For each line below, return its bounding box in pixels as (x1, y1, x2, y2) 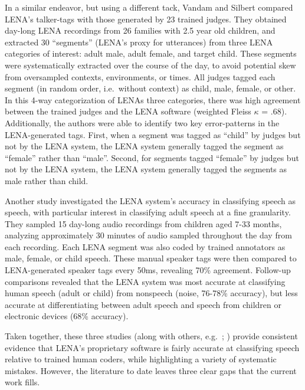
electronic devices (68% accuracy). (5, 310, 129, 322)
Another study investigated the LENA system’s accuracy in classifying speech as (5, 194, 296, 207)
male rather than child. (5, 174, 88, 186)
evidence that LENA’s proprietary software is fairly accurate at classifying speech (5, 341, 300, 353)
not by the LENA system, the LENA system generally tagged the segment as (5, 140, 284, 152)
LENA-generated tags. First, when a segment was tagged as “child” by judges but (5, 128, 301, 140)
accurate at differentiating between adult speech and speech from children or (5, 298, 281, 310)
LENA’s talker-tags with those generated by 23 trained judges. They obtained (5, 12, 287, 25)
